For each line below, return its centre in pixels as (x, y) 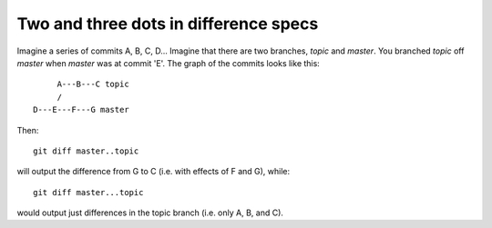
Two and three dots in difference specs (168, 24)
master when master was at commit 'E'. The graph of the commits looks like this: (169, 63)
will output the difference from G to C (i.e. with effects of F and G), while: (154, 172)
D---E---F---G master (81, 110)
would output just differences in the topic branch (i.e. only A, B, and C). (150, 213)
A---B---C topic (93, 84)
